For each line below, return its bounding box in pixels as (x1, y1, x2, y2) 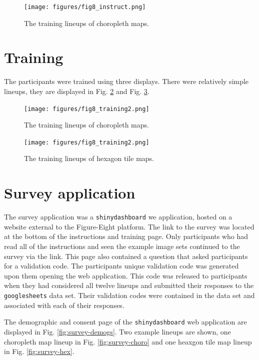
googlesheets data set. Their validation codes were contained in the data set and (4, 290, 255, 300)
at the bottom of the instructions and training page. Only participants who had (4, 231, 248, 241)
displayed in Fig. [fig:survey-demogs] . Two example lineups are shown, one (4, 326, 231, 336)
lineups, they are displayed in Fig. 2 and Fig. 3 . (4, 85, 149, 96)
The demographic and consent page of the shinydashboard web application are (4, 316, 247, 327)
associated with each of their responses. (4, 299, 124, 310)
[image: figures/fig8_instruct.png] (24, 3, 146, 10)
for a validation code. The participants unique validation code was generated (4, 260, 239, 271)
